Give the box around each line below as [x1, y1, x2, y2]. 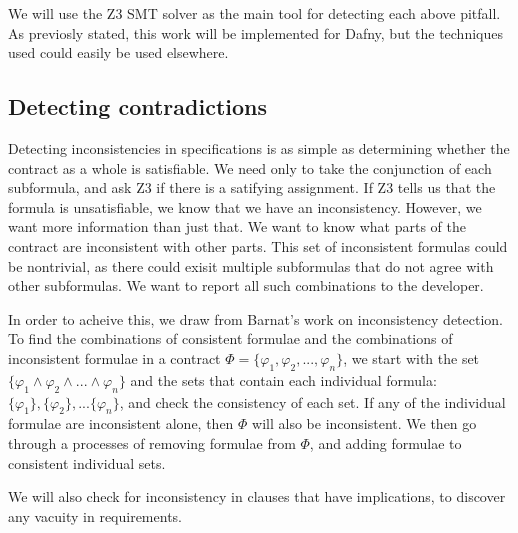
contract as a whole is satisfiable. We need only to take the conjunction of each [8, 157, 492, 178]
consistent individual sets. [8, 452, 166, 473]
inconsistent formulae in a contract [8, 347, 221, 368]
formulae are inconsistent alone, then [8, 413, 234, 434]
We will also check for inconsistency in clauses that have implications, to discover [8, 486, 506, 507]
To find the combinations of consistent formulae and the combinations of [8, 328, 453, 349]
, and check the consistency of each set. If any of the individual [119, 391, 506, 412]
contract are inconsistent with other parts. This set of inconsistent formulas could [8, 235, 508, 256]
